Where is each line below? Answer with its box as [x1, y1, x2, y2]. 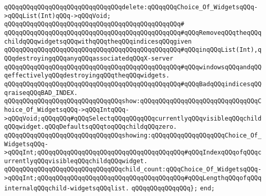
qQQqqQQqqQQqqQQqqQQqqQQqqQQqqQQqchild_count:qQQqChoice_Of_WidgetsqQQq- [4, 166, 262, 173]
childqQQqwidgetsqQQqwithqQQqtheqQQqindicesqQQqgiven [4, 37, 192, 45]
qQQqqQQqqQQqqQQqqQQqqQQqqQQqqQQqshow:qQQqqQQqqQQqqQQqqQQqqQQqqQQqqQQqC [4, 97, 262, 105]
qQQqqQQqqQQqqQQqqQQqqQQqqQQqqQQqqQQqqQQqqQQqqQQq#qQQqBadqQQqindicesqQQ [4, 80, 262, 88]
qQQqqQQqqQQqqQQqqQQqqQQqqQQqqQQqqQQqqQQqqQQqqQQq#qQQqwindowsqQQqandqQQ [4, 63, 262, 71]
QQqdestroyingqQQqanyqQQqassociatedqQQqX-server [4, 54, 174, 62]
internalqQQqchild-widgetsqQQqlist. [4, 184, 129, 192]
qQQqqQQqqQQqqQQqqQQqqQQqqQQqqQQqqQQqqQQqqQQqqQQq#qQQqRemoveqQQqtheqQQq [4, 29, 262, 36]
